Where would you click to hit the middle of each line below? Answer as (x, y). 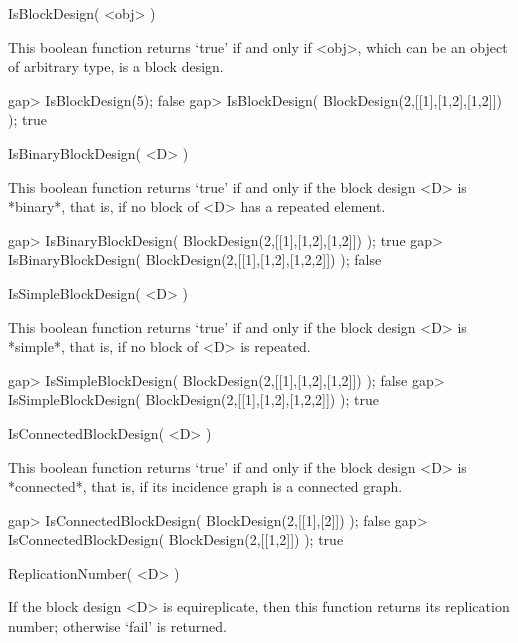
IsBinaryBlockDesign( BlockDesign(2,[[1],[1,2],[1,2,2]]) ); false (195, 259)
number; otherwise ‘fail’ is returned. (117, 626)
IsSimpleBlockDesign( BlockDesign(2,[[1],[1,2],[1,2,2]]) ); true (193, 399)
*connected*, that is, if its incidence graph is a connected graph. (205, 486)
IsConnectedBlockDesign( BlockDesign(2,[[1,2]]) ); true (176, 539)
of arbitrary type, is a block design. (116, 66)
